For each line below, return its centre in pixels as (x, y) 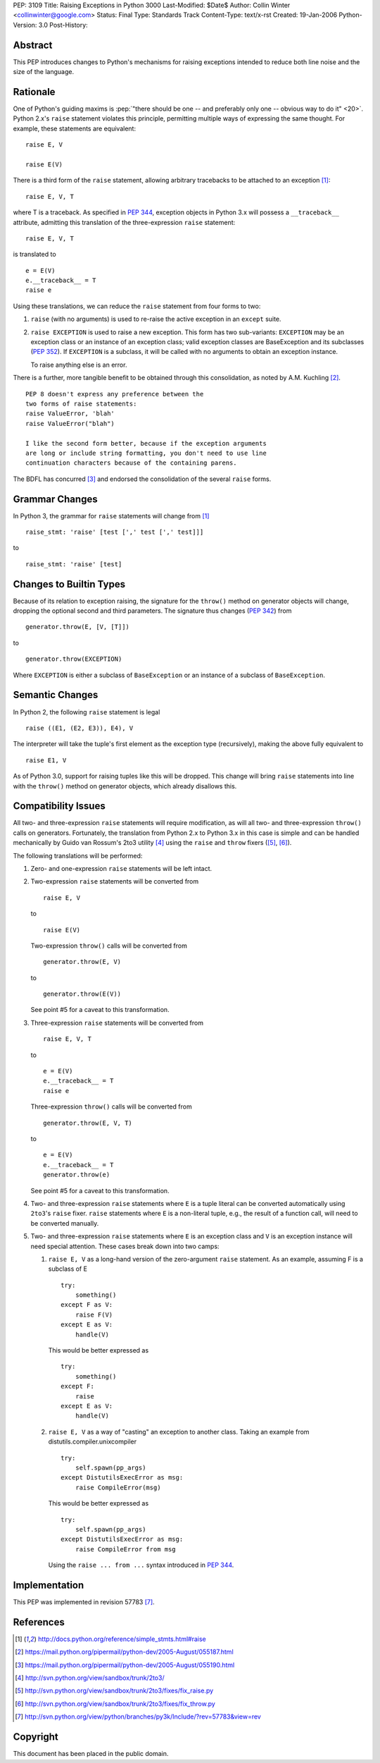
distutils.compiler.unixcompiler (93, 1441)
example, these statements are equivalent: (75, 128)
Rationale (34, 92)
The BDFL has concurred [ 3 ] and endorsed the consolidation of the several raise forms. (142, 479)
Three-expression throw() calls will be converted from (112, 1106)
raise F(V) (94, 1314)
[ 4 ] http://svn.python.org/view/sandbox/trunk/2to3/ (90, 1678)
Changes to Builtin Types (69, 584)
